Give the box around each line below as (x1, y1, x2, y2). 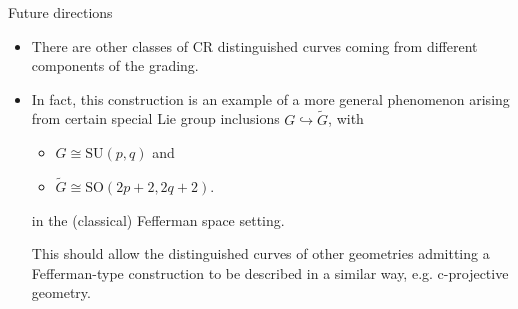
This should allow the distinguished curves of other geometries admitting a (31, 243, 490, 264)
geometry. (31, 282, 91, 303)
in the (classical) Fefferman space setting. (31, 209, 285, 230)
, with (328, 108, 364, 129)
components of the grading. (31, 55, 199, 76)
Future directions (8, 2, 113, 22)
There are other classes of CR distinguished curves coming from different (31, 35, 478, 56)
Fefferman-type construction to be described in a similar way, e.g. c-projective (31, 262, 509, 283)
